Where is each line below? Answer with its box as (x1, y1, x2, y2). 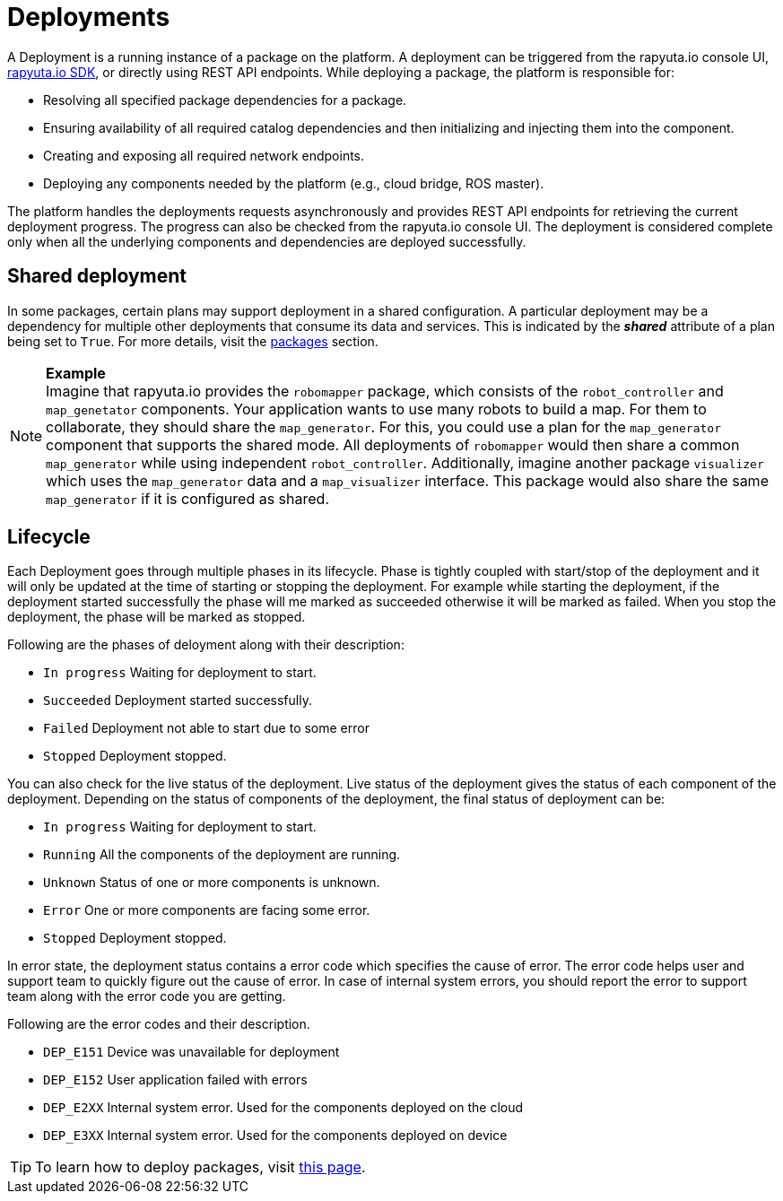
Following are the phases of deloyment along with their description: (7, 637, 405, 653)
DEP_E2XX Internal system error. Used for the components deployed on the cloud (43, 1100, 524, 1116)
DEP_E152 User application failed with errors (43, 1072, 308, 1088)
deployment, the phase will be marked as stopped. (7, 609, 306, 625)
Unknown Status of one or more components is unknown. (43, 875, 380, 891)
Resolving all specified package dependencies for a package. (43, 91, 407, 108)
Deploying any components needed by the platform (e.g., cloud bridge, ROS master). (43, 175, 544, 191)
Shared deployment (7, 265, 187, 288)
